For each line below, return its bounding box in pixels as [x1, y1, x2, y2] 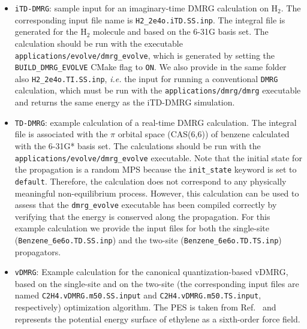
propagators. [14, 245, 61, 258]
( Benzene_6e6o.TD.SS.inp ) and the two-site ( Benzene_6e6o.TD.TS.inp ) [14, 233, 282, 246]
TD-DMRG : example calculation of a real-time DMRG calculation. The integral [14, 116, 297, 128]
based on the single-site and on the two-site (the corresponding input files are [14, 277, 299, 289]
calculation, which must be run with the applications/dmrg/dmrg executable [14, 84, 301, 96]
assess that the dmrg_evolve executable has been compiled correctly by [14, 198, 277, 211]
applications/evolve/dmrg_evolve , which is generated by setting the [14, 49, 275, 61]
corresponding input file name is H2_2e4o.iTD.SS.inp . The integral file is [14, 13, 285, 26]
